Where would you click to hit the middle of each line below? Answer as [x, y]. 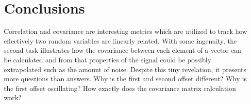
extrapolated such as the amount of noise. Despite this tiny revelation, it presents [125, 69]
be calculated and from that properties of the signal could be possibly [108, 59]
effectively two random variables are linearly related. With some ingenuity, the [120, 40]
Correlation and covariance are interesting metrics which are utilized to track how [125, 31]
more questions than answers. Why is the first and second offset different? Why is [125, 79]
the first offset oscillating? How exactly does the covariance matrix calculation [120, 88]
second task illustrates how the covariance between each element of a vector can [123, 50]
